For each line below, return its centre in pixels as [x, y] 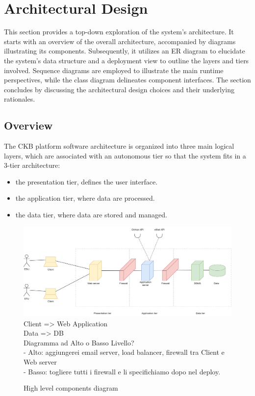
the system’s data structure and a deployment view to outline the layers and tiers [127, 60]
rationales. [20, 99]
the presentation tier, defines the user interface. [87, 181]
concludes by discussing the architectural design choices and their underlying [119, 89]
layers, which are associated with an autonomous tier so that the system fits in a [125, 155]
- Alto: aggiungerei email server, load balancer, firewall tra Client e [124, 352]
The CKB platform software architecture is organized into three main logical [119, 146]
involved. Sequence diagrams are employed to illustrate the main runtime [114, 70]
